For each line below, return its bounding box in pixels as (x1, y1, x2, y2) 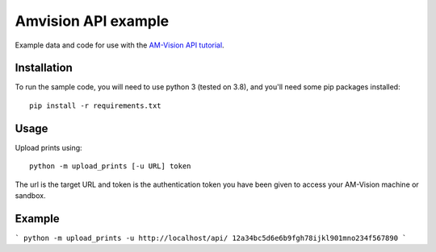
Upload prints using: (15, 143, 82, 152)
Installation (15, 61, 73, 75)
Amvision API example (15, 12, 170, 30)
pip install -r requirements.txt (29, 101, 161, 110)
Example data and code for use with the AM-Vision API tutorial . (15, 40, 225, 50)
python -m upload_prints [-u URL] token (29, 162, 191, 171)
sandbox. (15, 190, 46, 200)
